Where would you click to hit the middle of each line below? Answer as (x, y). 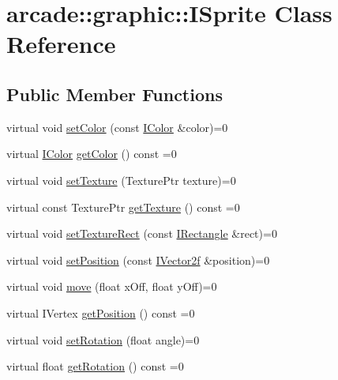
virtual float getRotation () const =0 (95, 366)
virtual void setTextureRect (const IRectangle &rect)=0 (142, 233)
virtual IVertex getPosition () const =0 (101, 312)
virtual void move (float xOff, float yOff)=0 (112, 286)
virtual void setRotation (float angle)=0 (103, 339)
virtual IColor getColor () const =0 (92, 154)
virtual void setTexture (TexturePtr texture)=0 (121, 180)
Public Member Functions (115, 94)
